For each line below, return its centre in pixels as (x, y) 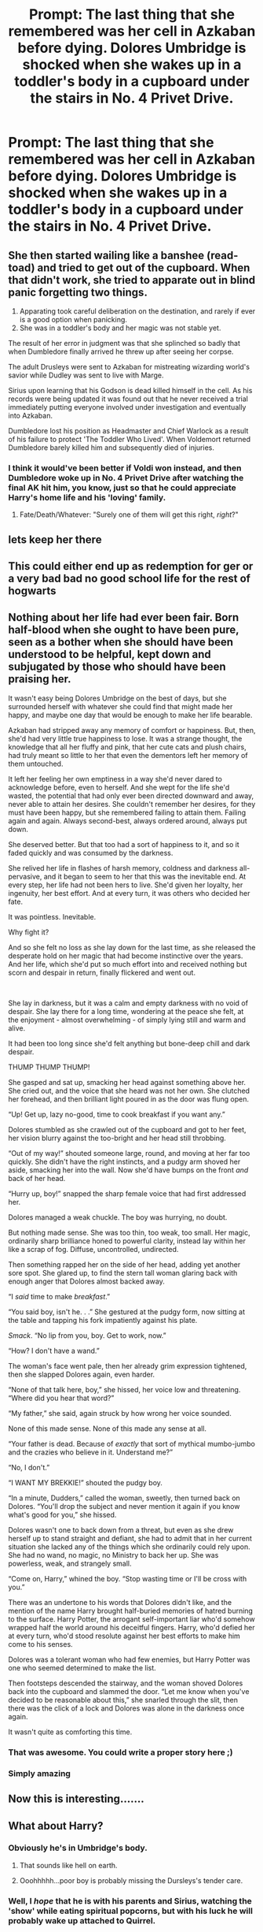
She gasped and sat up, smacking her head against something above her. (127, 1082)
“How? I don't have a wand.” (54, 1351)
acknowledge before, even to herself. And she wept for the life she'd (119, 787)
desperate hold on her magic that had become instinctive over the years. (126, 956)
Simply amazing (39, 1773)
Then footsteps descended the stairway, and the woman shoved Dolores (126, 1683)
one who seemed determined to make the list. (82, 1667)
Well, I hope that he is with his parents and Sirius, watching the (130, 1900)
